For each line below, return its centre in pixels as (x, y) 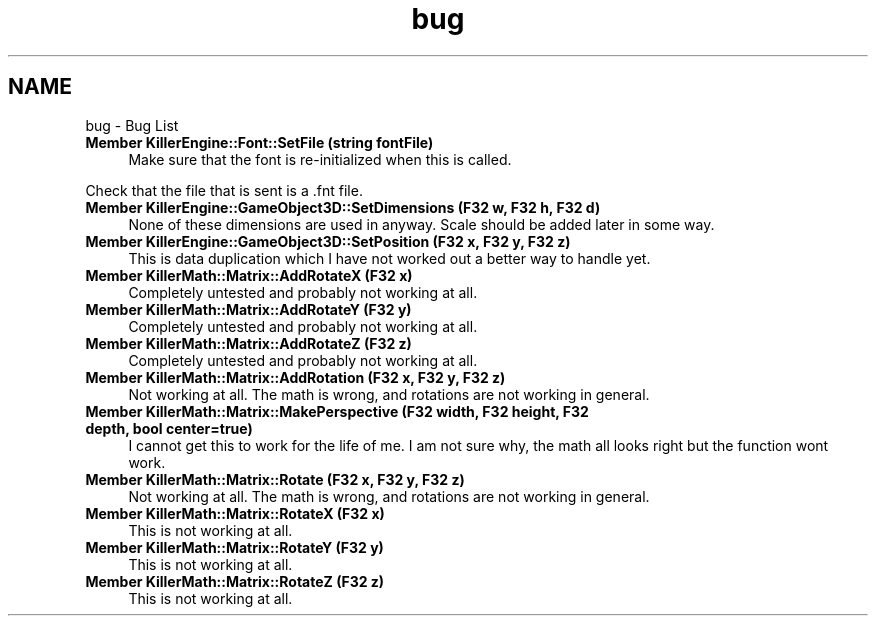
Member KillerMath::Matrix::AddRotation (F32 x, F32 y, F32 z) (295, 377)
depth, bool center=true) (169, 428)
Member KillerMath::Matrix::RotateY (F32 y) (234, 547)
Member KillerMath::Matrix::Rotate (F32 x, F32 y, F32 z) (275, 479)
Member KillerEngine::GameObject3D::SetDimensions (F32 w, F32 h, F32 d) (343, 207)
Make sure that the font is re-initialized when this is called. (320, 159)
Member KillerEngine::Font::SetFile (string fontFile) (259, 142)
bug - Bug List (132, 125)
